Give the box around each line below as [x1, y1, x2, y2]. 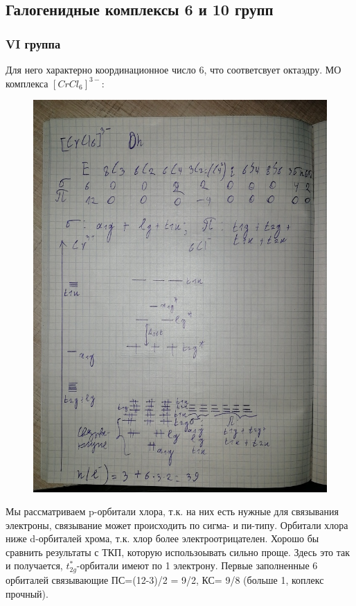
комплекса [6, 76, 48, 90]
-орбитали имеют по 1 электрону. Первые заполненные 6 [76, 558, 318, 573]
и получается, [6, 558, 63, 573]
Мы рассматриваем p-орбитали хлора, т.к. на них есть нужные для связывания [6, 504, 339, 519]
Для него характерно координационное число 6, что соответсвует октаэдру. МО [6, 62, 341, 76]
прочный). [6, 586, 48, 600]
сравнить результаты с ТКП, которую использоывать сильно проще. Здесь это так [6, 544, 350, 559]
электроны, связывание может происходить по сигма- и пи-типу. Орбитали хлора [6, 517, 348, 532]
